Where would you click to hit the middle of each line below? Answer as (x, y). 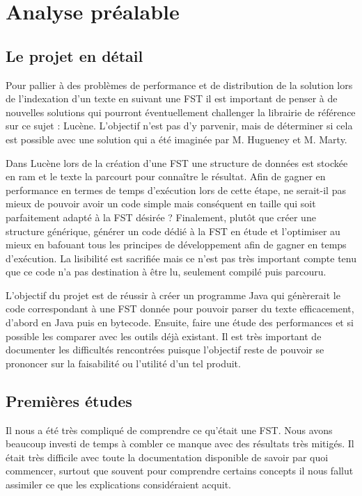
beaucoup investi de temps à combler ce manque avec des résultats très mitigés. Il (180, 443)
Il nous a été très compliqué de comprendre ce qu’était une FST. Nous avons (169, 430)
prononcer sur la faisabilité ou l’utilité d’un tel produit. (123, 363)
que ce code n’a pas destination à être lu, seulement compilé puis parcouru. (166, 272)
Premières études (69, 400)
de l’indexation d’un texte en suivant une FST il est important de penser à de (172, 98)
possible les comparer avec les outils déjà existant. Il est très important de (164, 336)
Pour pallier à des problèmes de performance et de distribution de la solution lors (179, 85)
